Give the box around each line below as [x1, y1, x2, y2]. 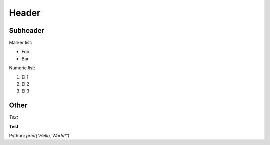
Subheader [9, 26, 45, 35]
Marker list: [9, 40, 32, 46]
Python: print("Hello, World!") [9, 133, 70, 139]
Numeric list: [9, 65, 35, 71]
